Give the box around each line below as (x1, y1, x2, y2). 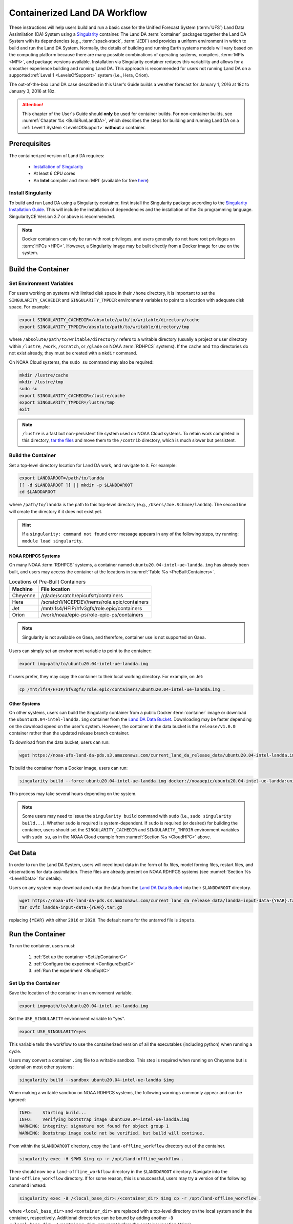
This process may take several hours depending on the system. (9, 791, 137, 797)
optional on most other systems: (9, 1064, 74, 1070)
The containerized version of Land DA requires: (9, 152, 105, 159)
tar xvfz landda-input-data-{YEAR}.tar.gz (19, 904, 123, 910)
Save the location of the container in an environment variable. (9, 990, 133, 996)
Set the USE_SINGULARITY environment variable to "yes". (9, 1016, 126, 1022)
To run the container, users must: (9, 942, 76, 948)
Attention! (22, 102, 43, 108)
